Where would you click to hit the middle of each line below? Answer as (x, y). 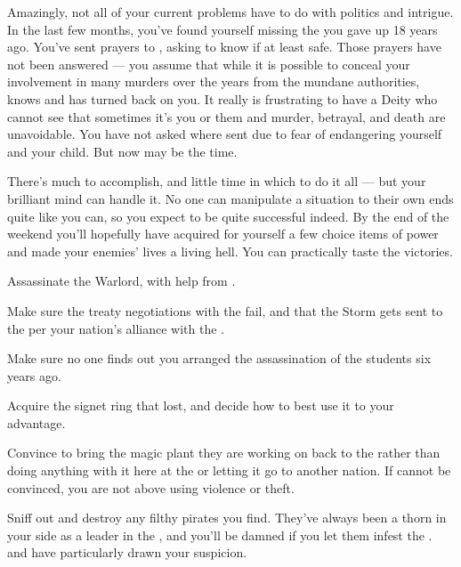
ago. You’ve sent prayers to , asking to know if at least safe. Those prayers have (224, 47)
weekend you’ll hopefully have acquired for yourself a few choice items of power (223, 234)
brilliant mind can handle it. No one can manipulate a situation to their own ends (230, 198)
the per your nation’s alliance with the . (116, 328)
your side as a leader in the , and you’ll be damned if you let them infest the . (220, 535)
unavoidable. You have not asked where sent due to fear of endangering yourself (225, 134)
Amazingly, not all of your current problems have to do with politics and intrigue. (230, 12)
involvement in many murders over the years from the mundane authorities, (214, 81)
